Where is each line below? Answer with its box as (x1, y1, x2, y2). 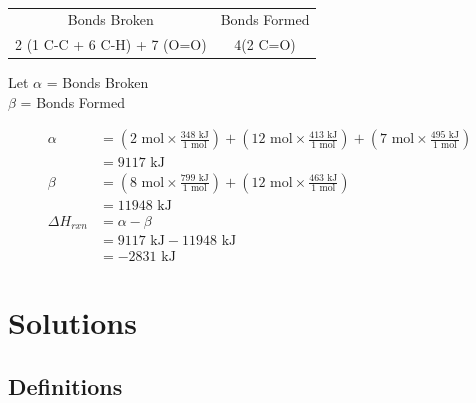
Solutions (8, 302, 137, 343)
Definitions (8, 370, 123, 401)
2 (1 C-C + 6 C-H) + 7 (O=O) (15, 34, 207, 55)
